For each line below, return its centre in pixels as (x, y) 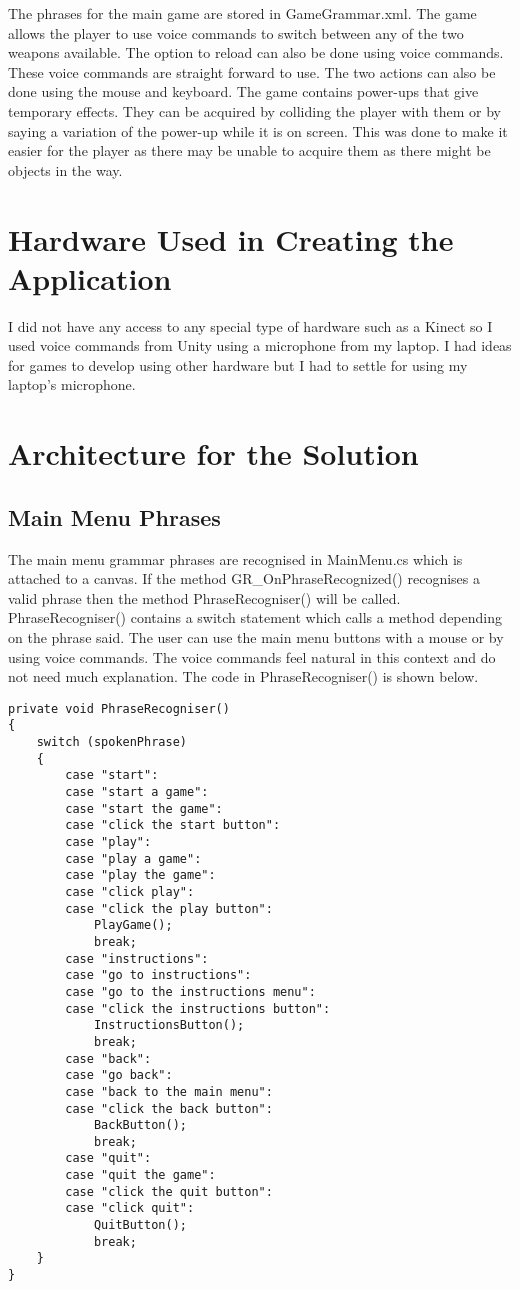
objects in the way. (65, 169)
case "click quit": (130, 1208)
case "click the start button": (173, 825)
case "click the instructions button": (198, 1008)
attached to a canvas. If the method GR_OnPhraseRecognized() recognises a (244, 578)
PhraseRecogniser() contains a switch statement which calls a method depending (255, 617)
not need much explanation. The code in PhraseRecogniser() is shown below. (243, 676)
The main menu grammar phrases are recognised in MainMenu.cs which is (235, 558)
